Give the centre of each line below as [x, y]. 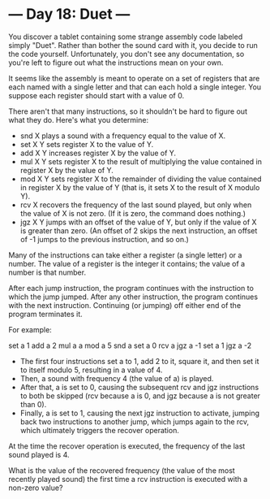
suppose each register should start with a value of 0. [96, 95]
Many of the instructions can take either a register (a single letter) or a [125, 255]
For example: [30, 329]
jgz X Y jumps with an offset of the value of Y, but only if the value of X [138, 222]
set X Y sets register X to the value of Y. [87, 144]
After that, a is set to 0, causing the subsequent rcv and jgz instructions [139, 387]
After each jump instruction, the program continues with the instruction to [131, 288]
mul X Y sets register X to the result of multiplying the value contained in [141, 161]
